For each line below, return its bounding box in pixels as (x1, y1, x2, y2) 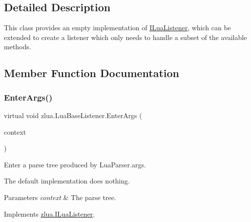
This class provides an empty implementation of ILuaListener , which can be (4, 22, 231, 33)
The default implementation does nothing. (4, 176, 130, 186)
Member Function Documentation (4, 65, 180, 81)
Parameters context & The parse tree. (4, 192, 116, 202)
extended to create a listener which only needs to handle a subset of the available (4, 32, 247, 42)
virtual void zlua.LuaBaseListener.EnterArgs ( (4, 110, 142, 120)
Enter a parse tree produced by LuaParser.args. (4, 159, 146, 169)
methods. (4, 41, 31, 52)
